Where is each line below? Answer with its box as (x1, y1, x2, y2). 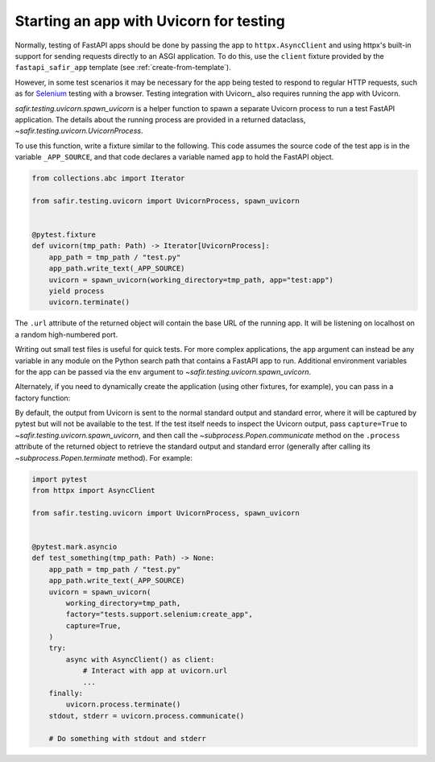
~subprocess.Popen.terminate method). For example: (14, 453, 193, 462)
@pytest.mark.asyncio (31, 542, 118, 551)
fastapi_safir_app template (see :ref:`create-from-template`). (14, 63, 231, 72)
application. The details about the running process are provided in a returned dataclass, (14, 114, 306, 124)
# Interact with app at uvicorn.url (82, 666, 228, 676)
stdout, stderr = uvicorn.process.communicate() (48, 711, 245, 720)
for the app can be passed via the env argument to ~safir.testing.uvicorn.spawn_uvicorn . (14, 367, 312, 376)
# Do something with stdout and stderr (48, 734, 207, 743)
